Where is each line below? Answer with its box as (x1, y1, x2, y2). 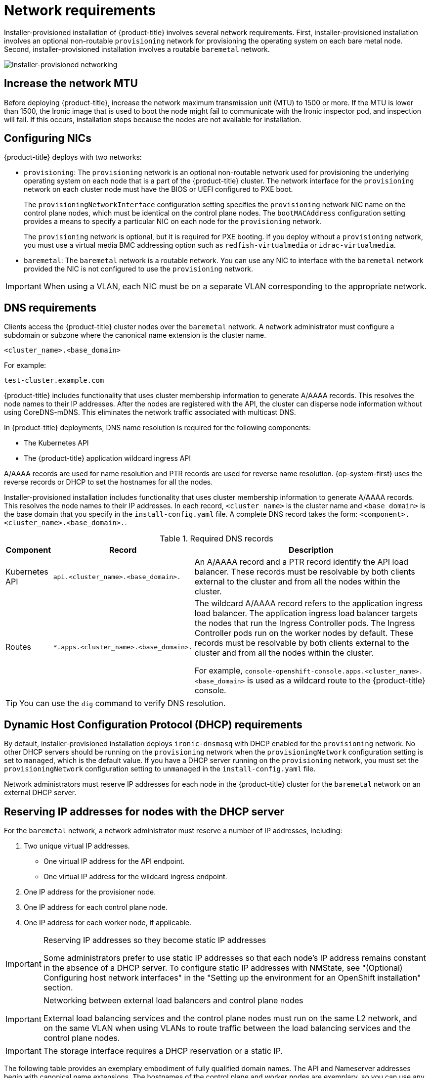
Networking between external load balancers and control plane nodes (43, 995, 303, 1005)
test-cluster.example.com (4, 376, 104, 385)
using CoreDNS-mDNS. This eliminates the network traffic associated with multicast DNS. (4, 408, 296, 417)
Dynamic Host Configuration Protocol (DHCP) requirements (4, 718, 302, 731)
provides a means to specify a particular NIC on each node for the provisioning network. (24, 217, 321, 226)
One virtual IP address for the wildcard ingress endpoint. (43, 872, 227, 881)
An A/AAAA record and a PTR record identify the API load (194, 557, 408, 567)
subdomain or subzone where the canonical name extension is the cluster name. (4, 331, 266, 340)
